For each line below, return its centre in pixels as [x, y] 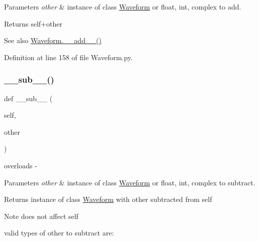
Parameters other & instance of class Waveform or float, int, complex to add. [123, 7]
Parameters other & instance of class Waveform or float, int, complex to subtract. [130, 182]
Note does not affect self [41, 216]
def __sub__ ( [28, 98]
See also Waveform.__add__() [53, 40]
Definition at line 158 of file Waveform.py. [68, 57]
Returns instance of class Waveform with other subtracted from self [108, 199]
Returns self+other [33, 23]
